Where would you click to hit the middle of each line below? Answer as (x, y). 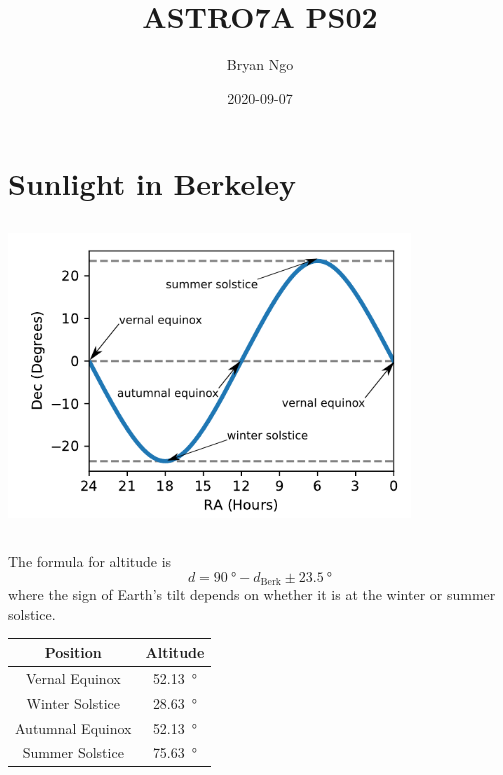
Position (73, 651)
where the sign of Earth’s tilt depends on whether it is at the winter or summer (252, 594)
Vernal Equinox (73, 677)
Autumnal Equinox (73, 727)
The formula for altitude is (90, 561)
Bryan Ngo (260, 64)
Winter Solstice (73, 702)
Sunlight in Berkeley (152, 183)
